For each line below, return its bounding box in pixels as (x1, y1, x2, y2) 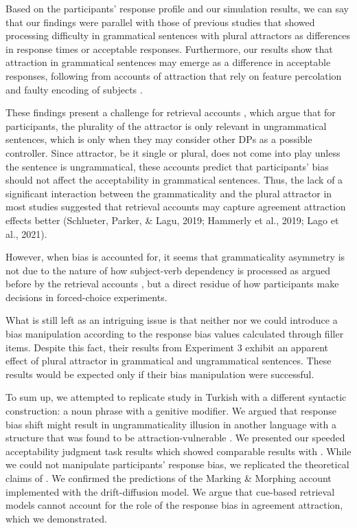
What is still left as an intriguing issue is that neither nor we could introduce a (5, 313, 338, 327)
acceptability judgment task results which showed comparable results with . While (5, 443, 352, 458)
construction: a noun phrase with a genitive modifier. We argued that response (5, 404, 336, 418)
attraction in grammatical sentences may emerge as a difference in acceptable (5, 55, 331, 69)
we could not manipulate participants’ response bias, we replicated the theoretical (5, 457, 349, 472)
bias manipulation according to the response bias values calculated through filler (5, 327, 344, 341)
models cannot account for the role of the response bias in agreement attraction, (5, 498, 343, 512)
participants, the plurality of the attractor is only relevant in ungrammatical (5, 118, 327, 133)
